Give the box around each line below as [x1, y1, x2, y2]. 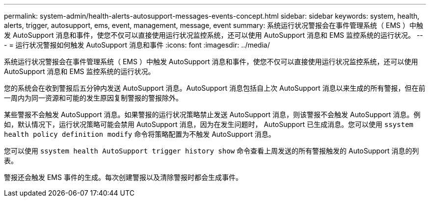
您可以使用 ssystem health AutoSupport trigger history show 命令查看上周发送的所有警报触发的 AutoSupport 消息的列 [4, 147, 419, 155]
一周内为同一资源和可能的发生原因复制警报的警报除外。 [4, 94, 183, 102]
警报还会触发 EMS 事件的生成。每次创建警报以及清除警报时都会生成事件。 [4, 173, 242, 181]
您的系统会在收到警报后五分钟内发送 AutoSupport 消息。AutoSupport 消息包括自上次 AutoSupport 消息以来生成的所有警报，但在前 [4, 84, 426, 92]
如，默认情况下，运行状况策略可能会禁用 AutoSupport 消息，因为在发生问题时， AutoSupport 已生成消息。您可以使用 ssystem [4, 120, 413, 128]
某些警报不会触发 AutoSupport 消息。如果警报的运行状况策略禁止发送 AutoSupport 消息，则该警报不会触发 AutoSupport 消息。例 [4, 110, 421, 119]
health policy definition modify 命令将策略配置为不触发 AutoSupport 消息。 [4, 130, 275, 138]
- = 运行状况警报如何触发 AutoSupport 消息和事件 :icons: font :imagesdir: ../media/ [4, 41, 270, 49]
